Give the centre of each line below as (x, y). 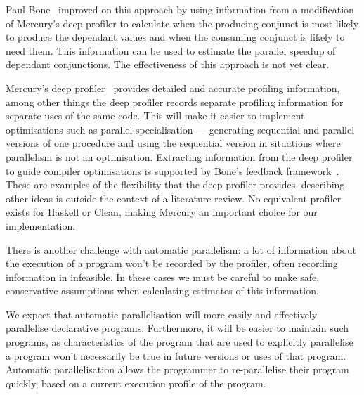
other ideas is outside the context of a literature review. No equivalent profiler (174, 198)
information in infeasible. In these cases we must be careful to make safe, (163, 277)
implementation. (41, 225)
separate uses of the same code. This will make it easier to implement (155, 116)
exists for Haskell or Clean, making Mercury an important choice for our (162, 212)
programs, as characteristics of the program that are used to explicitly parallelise (180, 342)
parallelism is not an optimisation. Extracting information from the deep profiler (179, 156)
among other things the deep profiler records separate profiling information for (175, 102)
